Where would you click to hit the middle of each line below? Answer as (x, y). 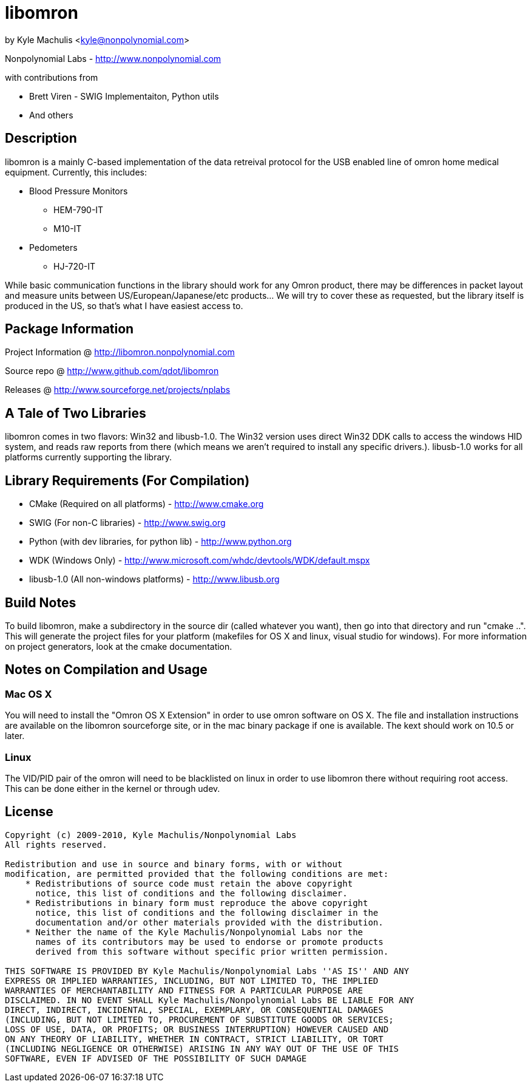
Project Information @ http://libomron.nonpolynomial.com (120, 352)
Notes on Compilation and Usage (106, 670)
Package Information (69, 329)
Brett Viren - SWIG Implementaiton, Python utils (124, 96)
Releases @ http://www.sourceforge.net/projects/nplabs (118, 390)
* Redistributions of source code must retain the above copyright (189, 883)
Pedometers (53, 247)
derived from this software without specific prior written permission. (212, 951)
